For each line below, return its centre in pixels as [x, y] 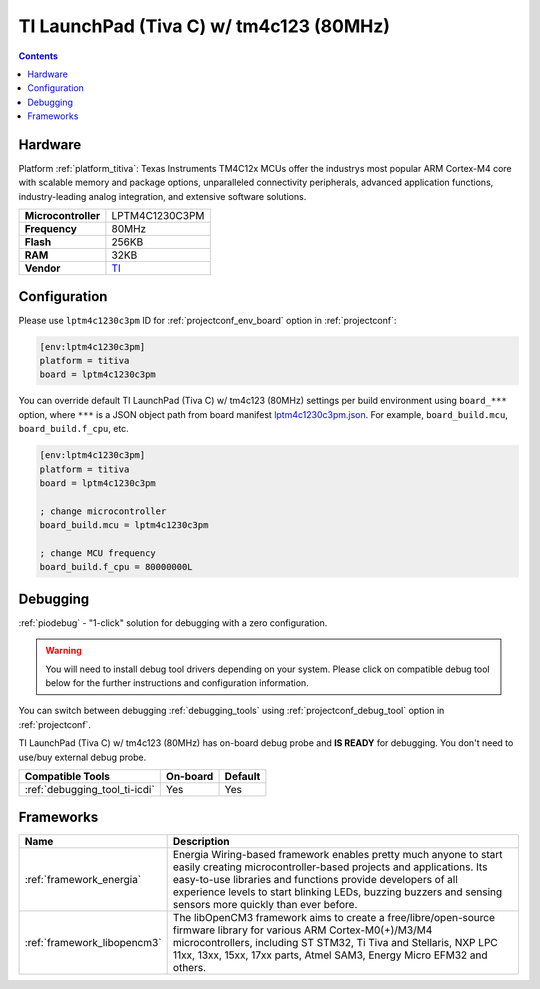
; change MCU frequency [98, 553]
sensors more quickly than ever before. [265, 905]
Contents [38, 56]
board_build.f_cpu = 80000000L [116, 567]
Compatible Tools [67, 776]
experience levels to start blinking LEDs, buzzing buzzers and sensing [337, 892]
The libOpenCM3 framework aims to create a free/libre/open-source [333, 918]
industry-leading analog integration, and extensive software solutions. [162, 196]
